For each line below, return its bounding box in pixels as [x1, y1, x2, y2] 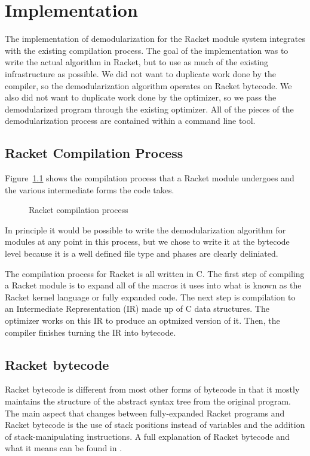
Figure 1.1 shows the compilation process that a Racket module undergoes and [5, 172, 294, 184]
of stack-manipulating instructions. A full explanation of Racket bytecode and [5, 430, 290, 442]
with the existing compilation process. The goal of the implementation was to [5, 44, 288, 56]
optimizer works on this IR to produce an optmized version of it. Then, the [5, 314, 280, 327]
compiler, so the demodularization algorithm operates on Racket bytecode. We [5, 79, 292, 92]
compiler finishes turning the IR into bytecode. [5, 326, 176, 338]
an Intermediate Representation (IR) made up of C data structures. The [5, 302, 269, 315]
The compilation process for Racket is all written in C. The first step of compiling [5, 267, 305, 279]
